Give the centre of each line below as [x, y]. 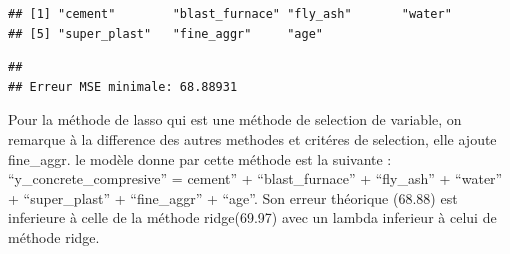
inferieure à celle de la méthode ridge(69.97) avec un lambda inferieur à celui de [252, 217]
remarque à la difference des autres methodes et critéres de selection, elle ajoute [252, 138]
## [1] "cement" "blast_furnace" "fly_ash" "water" [230, 14]
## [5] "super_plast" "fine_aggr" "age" [165, 33]
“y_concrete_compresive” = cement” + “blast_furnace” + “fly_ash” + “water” [255, 178]
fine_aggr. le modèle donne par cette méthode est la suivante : [200, 158]
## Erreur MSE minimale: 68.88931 [123, 86]
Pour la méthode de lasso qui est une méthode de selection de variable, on [235, 119]
